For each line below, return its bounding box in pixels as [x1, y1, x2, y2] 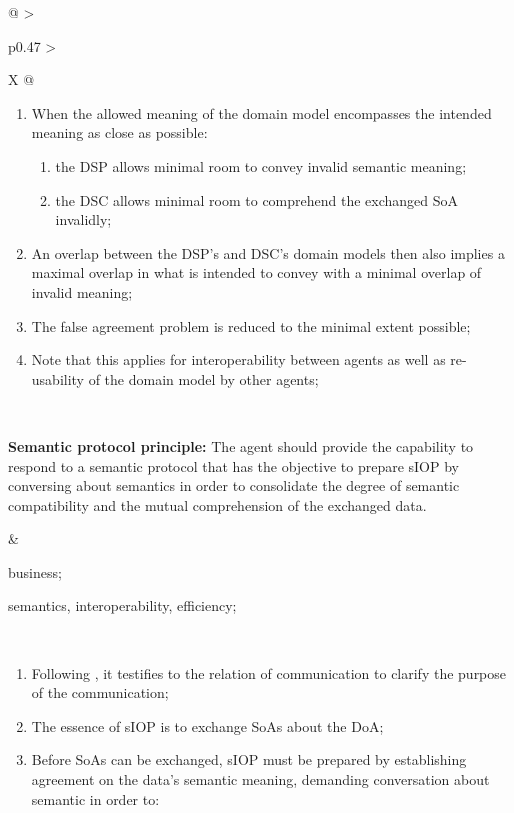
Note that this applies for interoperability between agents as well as [31, 349, 446, 370]
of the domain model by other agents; [88, 368, 319, 389]
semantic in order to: [31, 788, 160, 809]
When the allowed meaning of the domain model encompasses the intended [31, 102, 492, 123]
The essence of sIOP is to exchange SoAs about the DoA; [31, 715, 384, 736]
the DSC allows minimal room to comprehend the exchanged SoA [55, 189, 459, 210]
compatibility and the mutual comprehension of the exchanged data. [8, 494, 427, 515]
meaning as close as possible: [31, 122, 208, 143]
